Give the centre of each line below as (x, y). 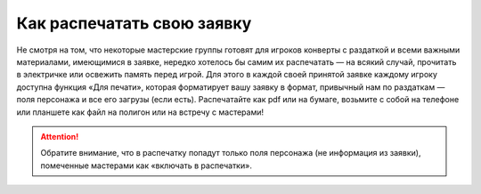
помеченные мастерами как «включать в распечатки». (147, 166)
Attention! (60, 136)
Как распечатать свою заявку (134, 23)
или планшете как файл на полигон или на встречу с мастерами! (140, 112)
